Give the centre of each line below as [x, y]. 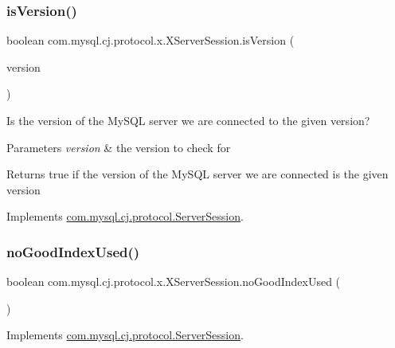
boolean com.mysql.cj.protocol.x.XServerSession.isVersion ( [151, 40]
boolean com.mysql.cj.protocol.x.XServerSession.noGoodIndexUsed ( [174, 282]
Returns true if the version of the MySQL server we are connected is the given [197, 174]
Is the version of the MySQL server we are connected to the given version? [188, 120]
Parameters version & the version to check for [119, 147]
